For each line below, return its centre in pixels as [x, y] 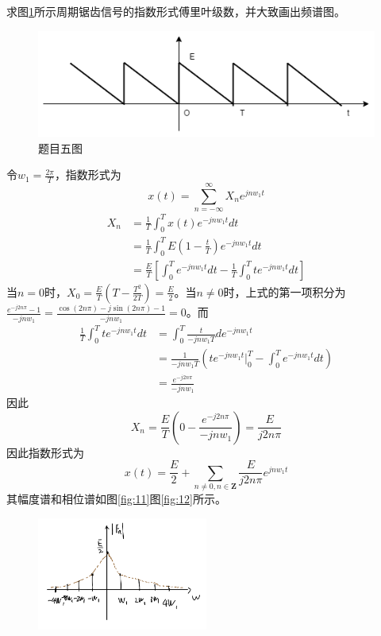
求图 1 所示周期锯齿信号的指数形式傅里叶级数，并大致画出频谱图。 [176, 11]
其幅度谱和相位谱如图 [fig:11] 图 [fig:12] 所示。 [116, 499]
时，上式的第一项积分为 [285, 291]
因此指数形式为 [45, 452]
